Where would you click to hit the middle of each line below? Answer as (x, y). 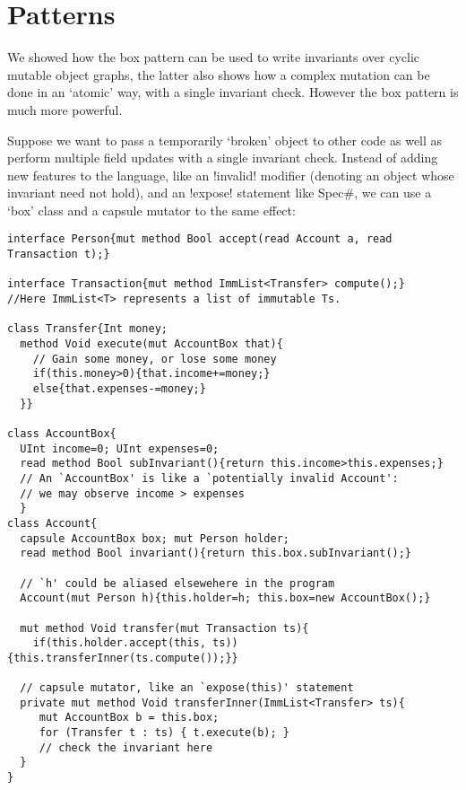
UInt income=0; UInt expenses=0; (120, 448)
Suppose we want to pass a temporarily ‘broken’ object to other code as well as (225, 140)
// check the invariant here (126, 747)
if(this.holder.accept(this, (119, 643)
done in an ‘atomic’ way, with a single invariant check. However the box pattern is (233, 92)
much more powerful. (65, 109)
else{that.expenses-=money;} (119, 389)
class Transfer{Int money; (87, 329)
